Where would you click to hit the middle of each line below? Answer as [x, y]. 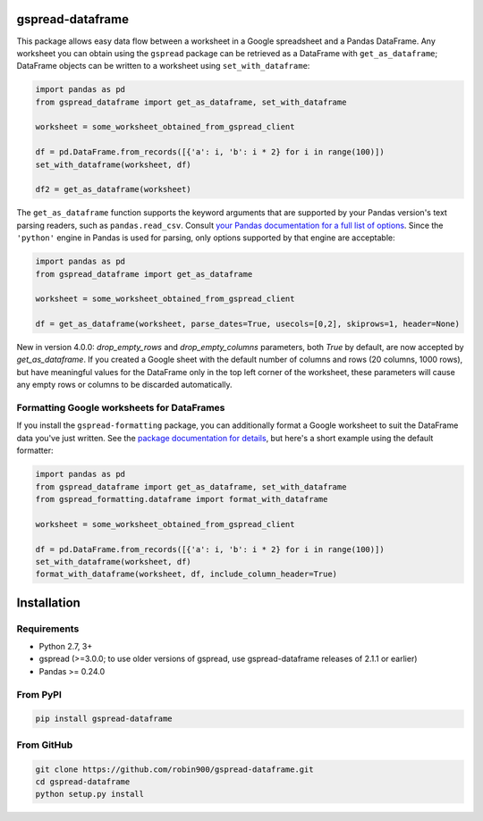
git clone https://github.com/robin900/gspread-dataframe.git [174, 769]
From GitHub [45, 744]
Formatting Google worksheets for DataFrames [121, 408]
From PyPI [39, 694]
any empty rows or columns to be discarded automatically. [124, 385]
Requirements [48, 628]
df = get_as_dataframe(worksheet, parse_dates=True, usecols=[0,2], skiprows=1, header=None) [248, 324]
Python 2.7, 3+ [66, 647]
